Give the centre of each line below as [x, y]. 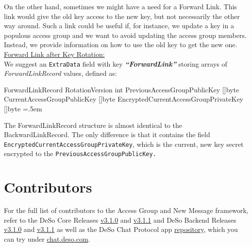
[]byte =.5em [23, 108]
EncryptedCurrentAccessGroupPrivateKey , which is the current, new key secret [124, 144]
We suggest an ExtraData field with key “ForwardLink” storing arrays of [116, 63]
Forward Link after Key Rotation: [54, 54]
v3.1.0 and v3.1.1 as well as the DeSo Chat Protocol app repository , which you [121, 229]
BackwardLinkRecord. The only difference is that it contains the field [107, 134]
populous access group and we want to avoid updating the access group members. [125, 35]
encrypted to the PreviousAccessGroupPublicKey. [80, 153]
